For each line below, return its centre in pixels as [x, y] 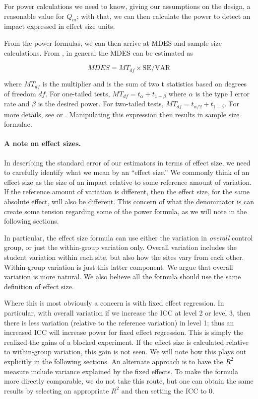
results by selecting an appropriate [57, 390]
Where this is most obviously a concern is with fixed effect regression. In [114, 303]
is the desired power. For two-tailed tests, [101, 104]
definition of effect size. [39, 286]
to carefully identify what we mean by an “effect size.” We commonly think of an [127, 172]
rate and [17, 104]
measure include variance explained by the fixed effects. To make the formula [121, 371]
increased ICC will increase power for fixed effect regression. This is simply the [124, 332]
